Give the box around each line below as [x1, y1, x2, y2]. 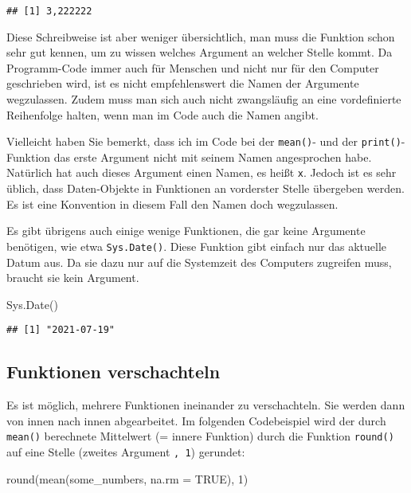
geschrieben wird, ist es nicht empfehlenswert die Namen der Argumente [6, 75, 359, 92]
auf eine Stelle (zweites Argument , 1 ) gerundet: [6, 444, 245, 460]
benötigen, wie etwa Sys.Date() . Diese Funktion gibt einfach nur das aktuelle [6, 237, 387, 254]
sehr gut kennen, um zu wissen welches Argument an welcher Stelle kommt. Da [6, 44, 393, 61]
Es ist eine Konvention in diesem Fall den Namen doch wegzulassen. [6, 195, 339, 212]
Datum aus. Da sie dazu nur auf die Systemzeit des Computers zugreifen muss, [6, 253, 392, 270]
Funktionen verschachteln [6, 359, 221, 384]
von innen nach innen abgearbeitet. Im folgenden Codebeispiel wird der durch [6, 412, 386, 428]
